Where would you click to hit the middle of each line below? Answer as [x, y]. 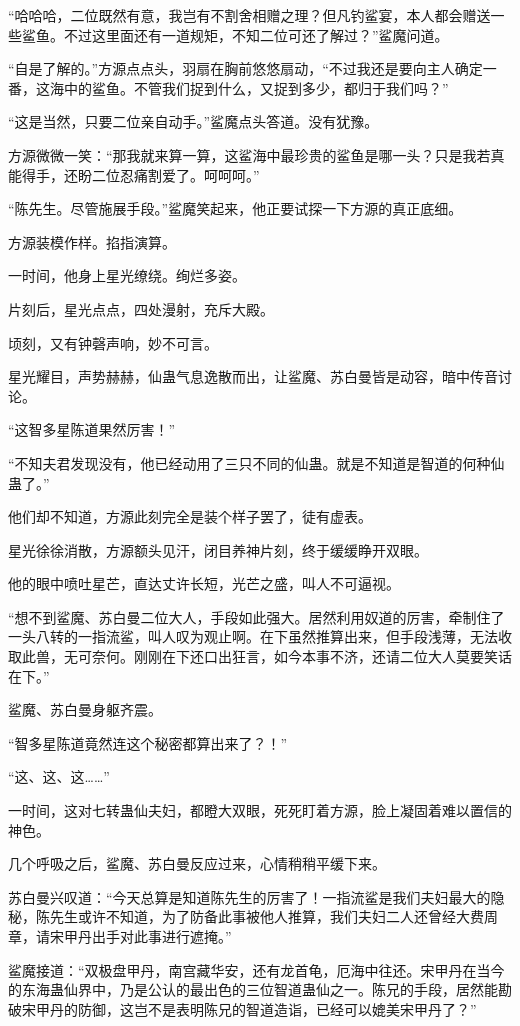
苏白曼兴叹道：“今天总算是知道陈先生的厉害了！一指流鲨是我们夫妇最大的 [249, 896]
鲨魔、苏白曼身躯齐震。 [85, 709]
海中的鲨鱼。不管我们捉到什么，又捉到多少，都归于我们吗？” [249, 87]
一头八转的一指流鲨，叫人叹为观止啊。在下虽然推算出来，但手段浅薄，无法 [253, 636]
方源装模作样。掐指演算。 [92, 241]
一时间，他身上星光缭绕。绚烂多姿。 [127, 275]
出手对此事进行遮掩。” [161, 936]
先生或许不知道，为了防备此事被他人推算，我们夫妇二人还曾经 [252, 916]
